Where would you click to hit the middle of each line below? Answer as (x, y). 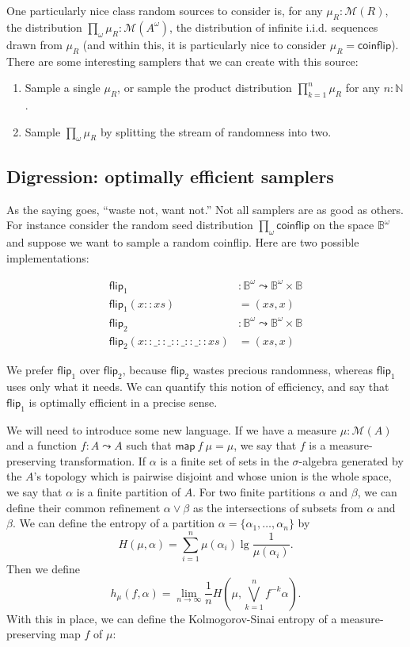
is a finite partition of (128, 492)
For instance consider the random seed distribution (130, 225)
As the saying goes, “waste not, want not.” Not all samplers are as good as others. (205, 209)
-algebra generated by (351, 460)
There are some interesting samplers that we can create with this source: (182, 61)
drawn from (34, 44)
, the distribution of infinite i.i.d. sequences (274, 27)
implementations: (48, 257)
